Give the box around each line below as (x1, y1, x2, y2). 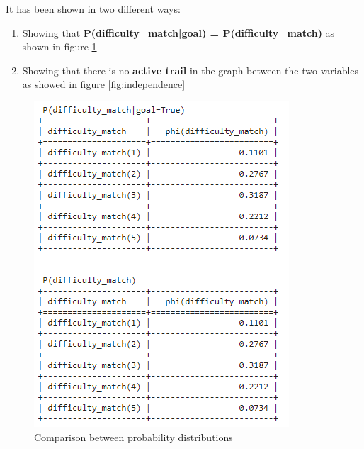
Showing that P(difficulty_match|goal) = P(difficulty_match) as (22, 25, 335, 40)
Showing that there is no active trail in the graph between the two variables (22, 62, 359, 77)
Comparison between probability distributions (34, 429, 233, 444)
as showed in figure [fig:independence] (22, 77, 186, 92)
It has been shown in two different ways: (6, 1, 181, 16)
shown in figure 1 (22, 39, 97, 54)
